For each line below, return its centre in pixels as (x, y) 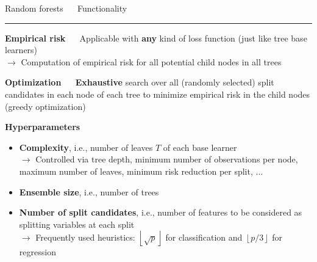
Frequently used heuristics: (85, 237)
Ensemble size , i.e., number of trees (89, 191)
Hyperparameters (43, 127)
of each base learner (200, 147)
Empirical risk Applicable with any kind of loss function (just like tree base (156, 38)
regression (37, 252)
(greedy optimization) (45, 106)
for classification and (204, 237)
